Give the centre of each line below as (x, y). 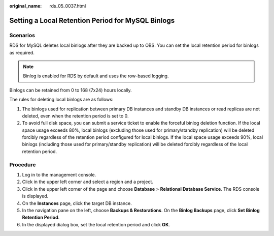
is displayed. (35, 196)
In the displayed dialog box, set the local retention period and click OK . (96, 224)
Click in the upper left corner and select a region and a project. (88, 182)
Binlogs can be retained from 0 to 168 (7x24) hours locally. (71, 90)
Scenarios (22, 35)
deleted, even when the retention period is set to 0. (75, 116)
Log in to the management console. (59, 174)
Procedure (23, 164)
